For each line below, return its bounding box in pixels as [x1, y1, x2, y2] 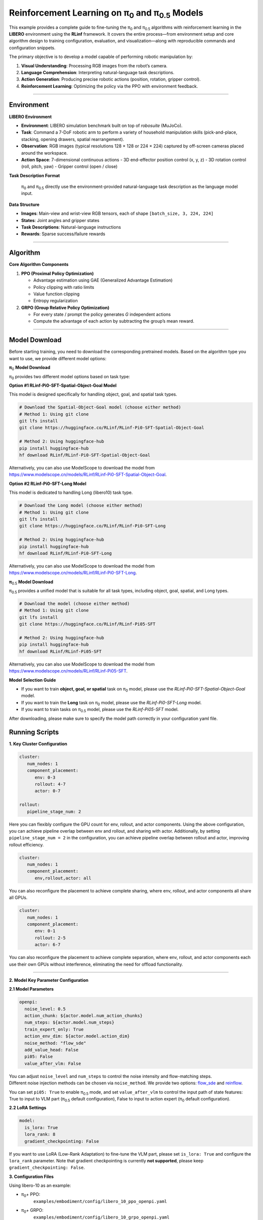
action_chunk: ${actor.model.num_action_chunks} [24, 1013, 143, 1018]
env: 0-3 [35, 774, 56, 780]
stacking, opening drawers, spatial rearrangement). [21, 136, 124, 142]
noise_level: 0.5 [24, 1006, 66, 1012]
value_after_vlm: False [24, 1060, 81, 1066]
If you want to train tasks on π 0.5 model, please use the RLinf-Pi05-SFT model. [21, 707, 179, 713]
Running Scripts [9, 728, 59, 736]
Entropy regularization [33, 298, 78, 304]
